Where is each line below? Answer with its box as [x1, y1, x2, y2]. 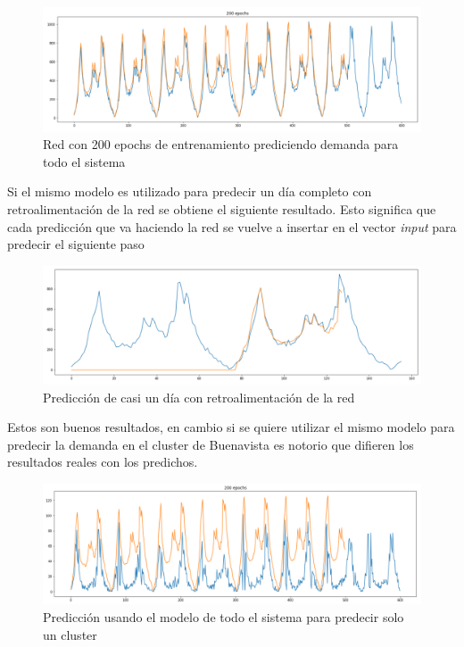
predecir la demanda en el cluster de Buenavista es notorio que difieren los [7, 435, 414, 453]
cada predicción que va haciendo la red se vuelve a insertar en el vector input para [7, 217, 457, 236]
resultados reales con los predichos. [7, 452, 198, 471]
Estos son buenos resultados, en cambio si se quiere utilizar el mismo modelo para [7, 418, 455, 436]
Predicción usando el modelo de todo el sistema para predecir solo [43, 607, 404, 626]
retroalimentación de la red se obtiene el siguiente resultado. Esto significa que [7, 199, 436, 218]
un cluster [43, 625, 97, 643]
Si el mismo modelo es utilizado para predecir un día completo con [7, 182, 372, 201]
